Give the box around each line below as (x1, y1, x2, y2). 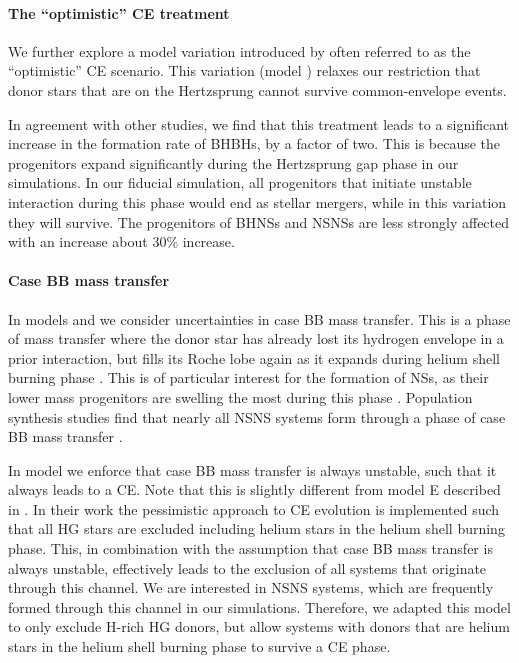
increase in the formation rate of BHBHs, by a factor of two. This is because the (8, 133, 501, 154)
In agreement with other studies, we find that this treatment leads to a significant (8, 113, 509, 134)
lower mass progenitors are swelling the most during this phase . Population (8, 386, 473, 407)
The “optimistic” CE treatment (8, 2, 230, 23)
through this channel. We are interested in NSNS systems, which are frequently (8, 577, 494, 598)
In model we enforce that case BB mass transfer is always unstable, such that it (8, 459, 497, 480)
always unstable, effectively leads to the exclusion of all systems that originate (8, 557, 487, 578)
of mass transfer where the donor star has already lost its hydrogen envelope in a (8, 328, 504, 349)
